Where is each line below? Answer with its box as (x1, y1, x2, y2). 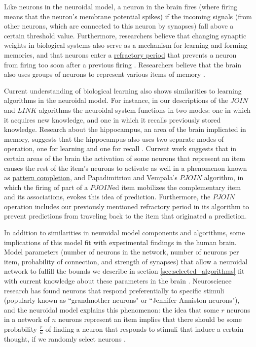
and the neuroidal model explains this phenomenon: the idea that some (4, 304, 219, 315)
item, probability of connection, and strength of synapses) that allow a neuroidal (4, 256, 248, 266)
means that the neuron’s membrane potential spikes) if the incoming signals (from (4, 11, 252, 21)
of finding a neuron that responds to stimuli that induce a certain (45, 324, 244, 334)
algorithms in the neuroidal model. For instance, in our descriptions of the (4, 95, 228, 105)
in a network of (4, 314, 50, 324)
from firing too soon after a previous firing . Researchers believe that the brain (4, 59, 242, 69)
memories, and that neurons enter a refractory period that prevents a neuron (4, 49, 237, 60)
